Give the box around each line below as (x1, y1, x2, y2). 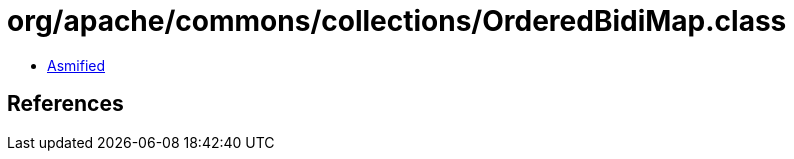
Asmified (47, 56, 106, 74)
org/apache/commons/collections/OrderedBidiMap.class (7, 4, 787, 38)
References (7, 91, 124, 117)
